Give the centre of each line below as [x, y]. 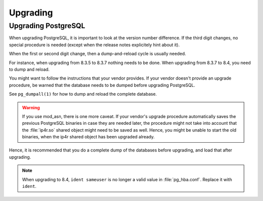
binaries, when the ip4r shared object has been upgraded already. [88, 137]
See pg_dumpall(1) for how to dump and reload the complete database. [83, 94]
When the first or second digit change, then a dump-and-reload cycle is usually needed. [97, 54]
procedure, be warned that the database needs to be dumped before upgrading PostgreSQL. [102, 85]
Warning [31, 107]
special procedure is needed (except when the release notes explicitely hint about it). [94, 45]
